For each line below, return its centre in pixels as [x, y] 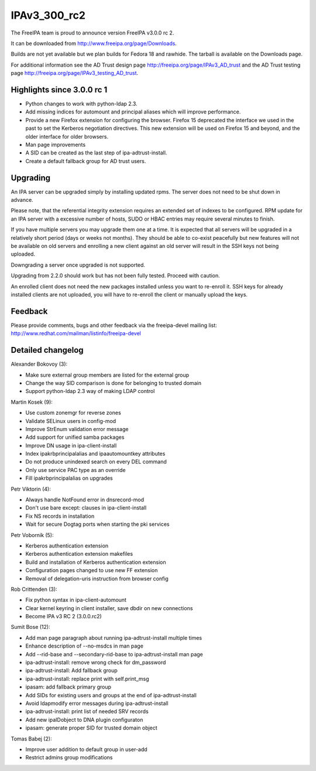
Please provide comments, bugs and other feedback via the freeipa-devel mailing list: [114, 325]
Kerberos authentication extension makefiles [79, 554]
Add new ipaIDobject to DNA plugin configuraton [84, 720]
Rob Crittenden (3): [34, 589]
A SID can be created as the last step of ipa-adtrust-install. [96, 153]
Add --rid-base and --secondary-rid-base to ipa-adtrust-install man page [114, 654]
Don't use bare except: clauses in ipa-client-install [86, 508]
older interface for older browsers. [67, 136]
